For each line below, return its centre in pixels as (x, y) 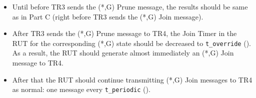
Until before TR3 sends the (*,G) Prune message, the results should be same (130, 6)
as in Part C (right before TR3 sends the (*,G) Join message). (108, 16)
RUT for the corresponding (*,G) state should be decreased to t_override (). (131, 43)
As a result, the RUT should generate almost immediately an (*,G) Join (123, 53)
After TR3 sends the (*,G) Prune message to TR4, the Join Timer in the (124, 33)
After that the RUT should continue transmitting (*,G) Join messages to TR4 (132, 79)
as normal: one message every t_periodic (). (81, 89)
